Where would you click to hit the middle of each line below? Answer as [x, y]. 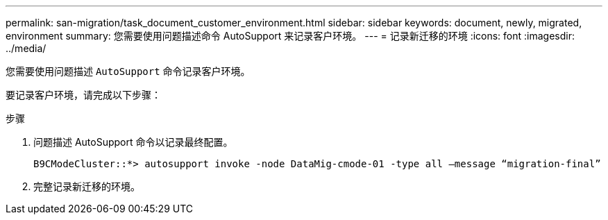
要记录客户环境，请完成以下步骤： [83, 95]
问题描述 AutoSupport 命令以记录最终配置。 [133, 142]
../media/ [26, 48]
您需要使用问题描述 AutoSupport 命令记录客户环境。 [128, 71]
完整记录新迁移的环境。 [87, 186]
